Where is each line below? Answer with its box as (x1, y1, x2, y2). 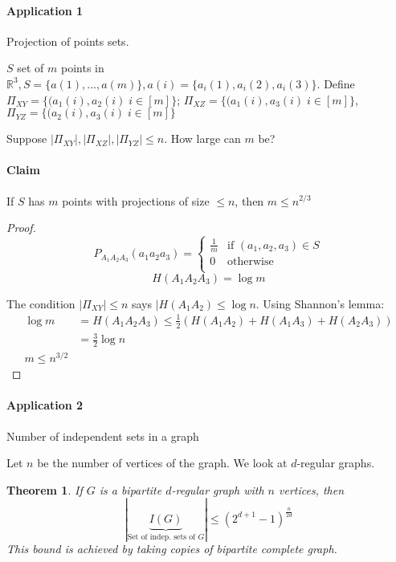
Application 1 (6, 2, 84, 18)
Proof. (6, 219, 36, 236)
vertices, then (278, 481, 345, 498)
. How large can (164, 130, 241, 147)
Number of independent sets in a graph (6, 427, 199, 444)
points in (61, 59, 104, 76)
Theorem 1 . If (6, 481, 83, 498)
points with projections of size (62, 192, 210, 209)
